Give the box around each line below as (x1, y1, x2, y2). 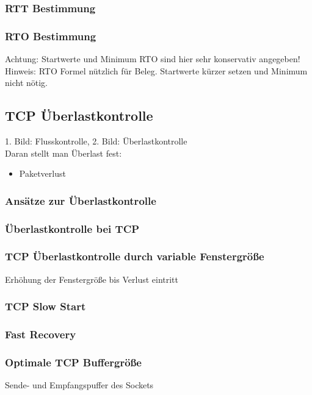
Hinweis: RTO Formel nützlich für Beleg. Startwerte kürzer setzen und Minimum (5, 64, 308, 77)
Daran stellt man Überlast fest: (5, 146, 122, 159)
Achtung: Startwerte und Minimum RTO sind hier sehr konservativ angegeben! (5, 52, 300, 65)
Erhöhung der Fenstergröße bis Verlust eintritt (5, 272, 179, 285)
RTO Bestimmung (5, 28, 96, 43)
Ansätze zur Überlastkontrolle (5, 193, 156, 208)
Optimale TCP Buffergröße (5, 354, 142, 369)
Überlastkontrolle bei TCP (5, 221, 140, 236)
